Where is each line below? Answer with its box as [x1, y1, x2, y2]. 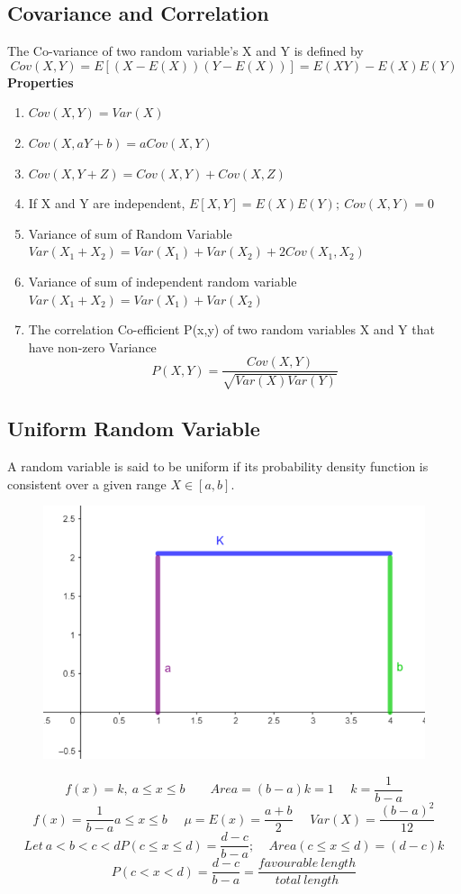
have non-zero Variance [28, 337, 157, 356]
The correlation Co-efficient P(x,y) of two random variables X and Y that [28, 320, 435, 339]
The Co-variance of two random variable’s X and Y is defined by [7, 41, 364, 60]
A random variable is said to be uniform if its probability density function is [7, 456, 429, 475]
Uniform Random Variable [7, 415, 260, 442]
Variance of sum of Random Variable [28, 223, 232, 242]
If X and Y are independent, [28, 194, 185, 213]
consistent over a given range [7, 474, 167, 493]
